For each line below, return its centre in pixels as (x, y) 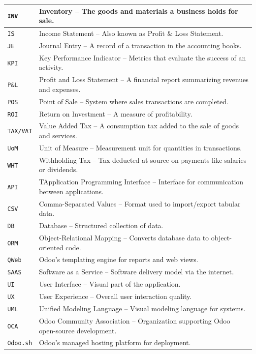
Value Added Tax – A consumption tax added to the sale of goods (139, 126)
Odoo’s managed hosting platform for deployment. (115, 342)
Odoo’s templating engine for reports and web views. (119, 259)
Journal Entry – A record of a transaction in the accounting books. (140, 45)
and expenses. (60, 89)
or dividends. (59, 169)
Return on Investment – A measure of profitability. (116, 113)
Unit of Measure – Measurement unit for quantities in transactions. (141, 147)
